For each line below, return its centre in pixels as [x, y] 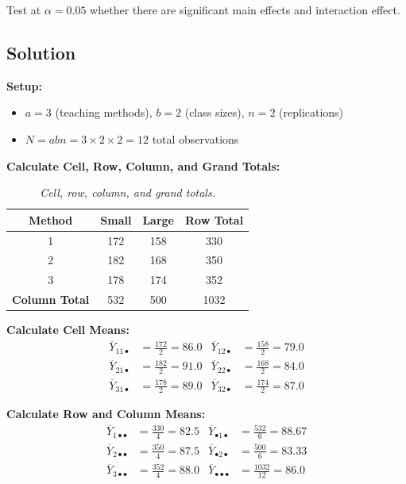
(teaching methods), [104, 112]
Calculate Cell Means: [68, 330]
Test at [24, 10]
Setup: [24, 85]
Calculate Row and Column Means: [106, 414]
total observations [195, 138]
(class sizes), [215, 112]
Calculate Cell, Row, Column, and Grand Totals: [143, 165]
